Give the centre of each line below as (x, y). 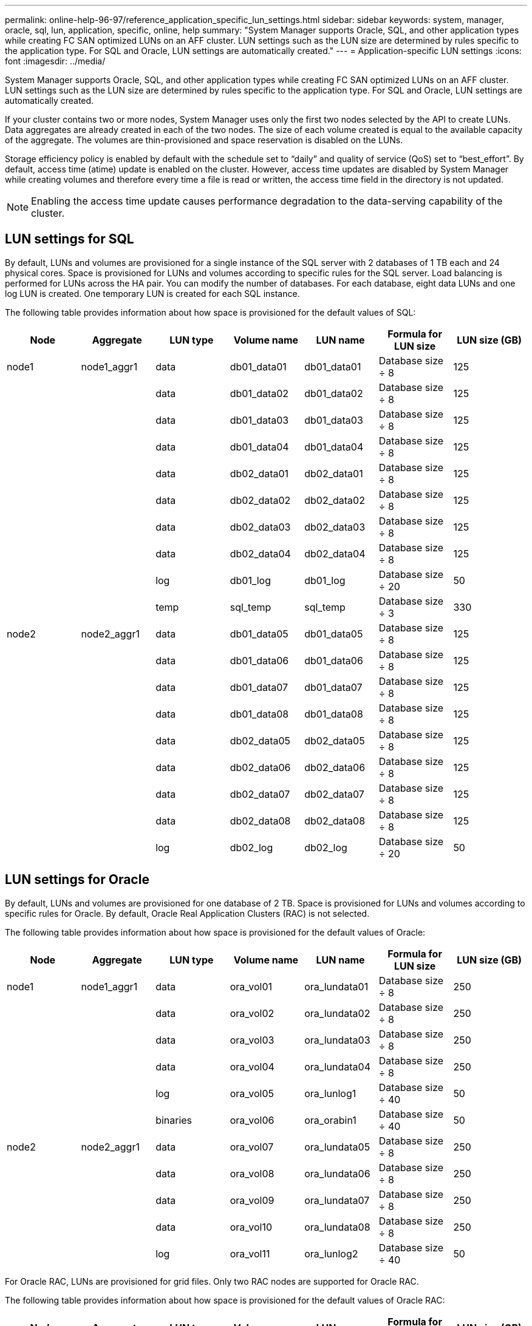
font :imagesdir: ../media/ (55, 61)
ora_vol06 (252, 1120)
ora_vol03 (252, 1040)
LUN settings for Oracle (77, 880)
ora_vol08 (252, 1173)
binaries (174, 1120)
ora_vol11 (250, 1253)
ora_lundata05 (337, 1147)
